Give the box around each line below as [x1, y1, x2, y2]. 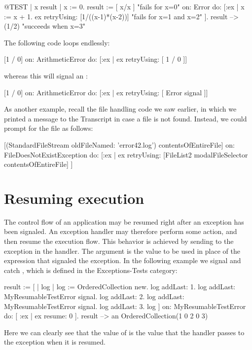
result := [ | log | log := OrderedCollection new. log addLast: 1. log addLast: [4, 281, 235, 292]
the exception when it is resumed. [4, 337, 106, 347]
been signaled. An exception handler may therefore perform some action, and [4, 226, 237, 236]
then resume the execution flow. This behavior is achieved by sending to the [4, 236, 234, 246]
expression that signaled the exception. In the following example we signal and [4, 255, 241, 266]
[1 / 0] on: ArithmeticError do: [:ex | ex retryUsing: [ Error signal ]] [4, 87, 208, 97]
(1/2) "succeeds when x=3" [4, 21, 85, 31]
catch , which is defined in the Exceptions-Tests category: [4, 265, 178, 275]
